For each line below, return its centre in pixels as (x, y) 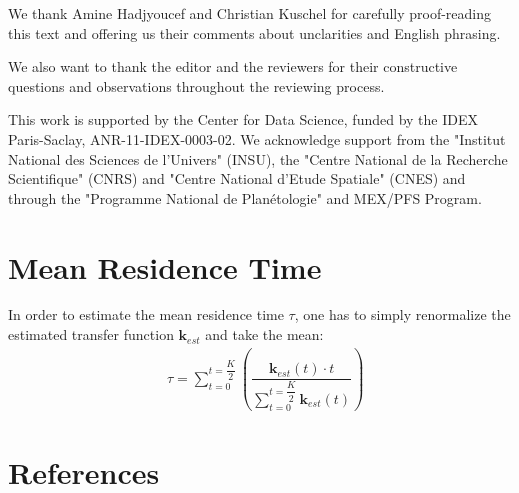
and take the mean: (264, 334)
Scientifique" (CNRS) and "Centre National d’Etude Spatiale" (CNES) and (237, 178)
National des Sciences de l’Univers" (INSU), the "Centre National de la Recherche (258, 158)
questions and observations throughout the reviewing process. (196, 85)
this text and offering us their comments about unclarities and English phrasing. (254, 32)
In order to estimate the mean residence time (146, 314)
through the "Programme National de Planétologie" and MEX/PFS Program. (245, 197)
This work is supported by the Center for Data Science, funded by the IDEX (243, 119)
